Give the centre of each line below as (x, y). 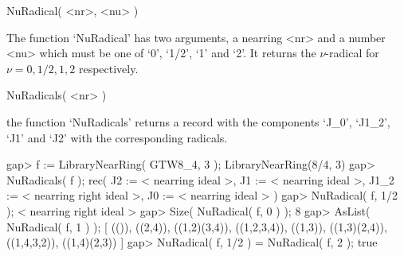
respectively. (108, 68)
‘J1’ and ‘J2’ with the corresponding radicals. (117, 137)
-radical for (352, 53)
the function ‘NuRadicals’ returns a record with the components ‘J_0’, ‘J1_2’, (198, 121)
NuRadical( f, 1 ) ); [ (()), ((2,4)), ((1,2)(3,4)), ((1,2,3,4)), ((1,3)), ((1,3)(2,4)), (197, 226)
